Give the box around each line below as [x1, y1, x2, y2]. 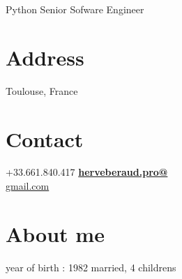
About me [6, 219, 105, 248]
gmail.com [6, 179, 50, 193]
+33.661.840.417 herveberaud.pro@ [6, 165, 168, 179]
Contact [6, 124, 84, 153]
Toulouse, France [6, 83, 78, 98]
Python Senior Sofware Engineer [6, 2, 144, 16]
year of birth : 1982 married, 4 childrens [6, 259, 176, 274]
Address [6, 43, 84, 71]
